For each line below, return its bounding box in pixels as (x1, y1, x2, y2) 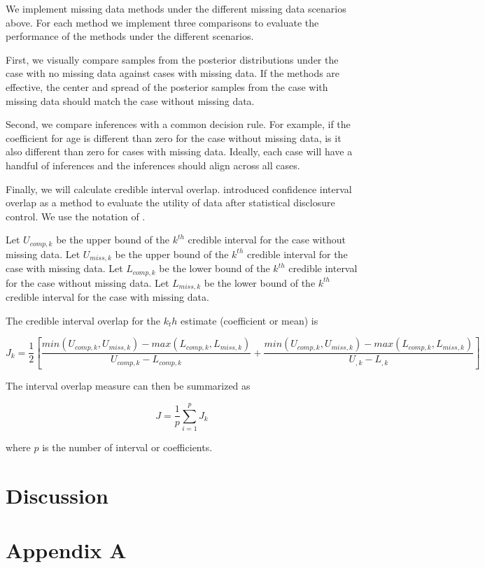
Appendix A (6, 536, 127, 565)
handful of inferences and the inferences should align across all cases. (6, 157, 300, 172)
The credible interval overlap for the (6, 313, 161, 327)
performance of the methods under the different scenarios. (6, 29, 254, 43)
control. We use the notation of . (6, 208, 146, 223)
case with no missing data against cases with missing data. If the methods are (6, 66, 340, 80)
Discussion (6, 481, 108, 509)
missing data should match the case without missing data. (6, 93, 255, 108)
